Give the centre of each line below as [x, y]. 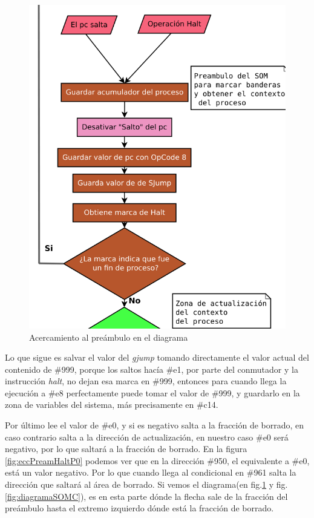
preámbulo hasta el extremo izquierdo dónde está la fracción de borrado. [139, 508]
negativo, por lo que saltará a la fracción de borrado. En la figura [126, 449]
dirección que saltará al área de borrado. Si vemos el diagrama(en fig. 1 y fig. [146, 484]
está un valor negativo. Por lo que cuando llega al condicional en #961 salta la [151, 472]
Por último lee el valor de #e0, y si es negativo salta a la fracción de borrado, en [155, 425]
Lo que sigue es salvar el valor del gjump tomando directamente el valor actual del [157, 357]
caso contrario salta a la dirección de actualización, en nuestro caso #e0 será [147, 437]
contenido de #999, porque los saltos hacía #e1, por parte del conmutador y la [152, 369]
